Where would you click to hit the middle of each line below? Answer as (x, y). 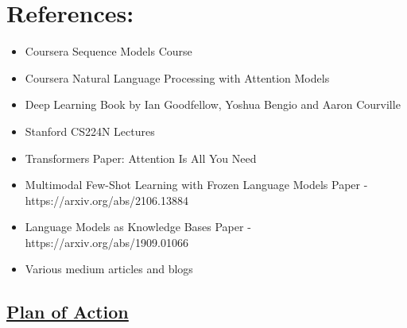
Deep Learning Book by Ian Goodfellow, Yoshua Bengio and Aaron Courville (213, 104)
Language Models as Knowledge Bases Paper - (138, 227)
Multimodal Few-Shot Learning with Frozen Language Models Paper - (196, 185)
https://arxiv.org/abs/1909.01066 (107, 242)
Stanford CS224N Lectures (90, 131)
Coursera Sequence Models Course (109, 51)
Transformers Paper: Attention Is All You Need (141, 158)
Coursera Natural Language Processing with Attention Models (177, 77)
